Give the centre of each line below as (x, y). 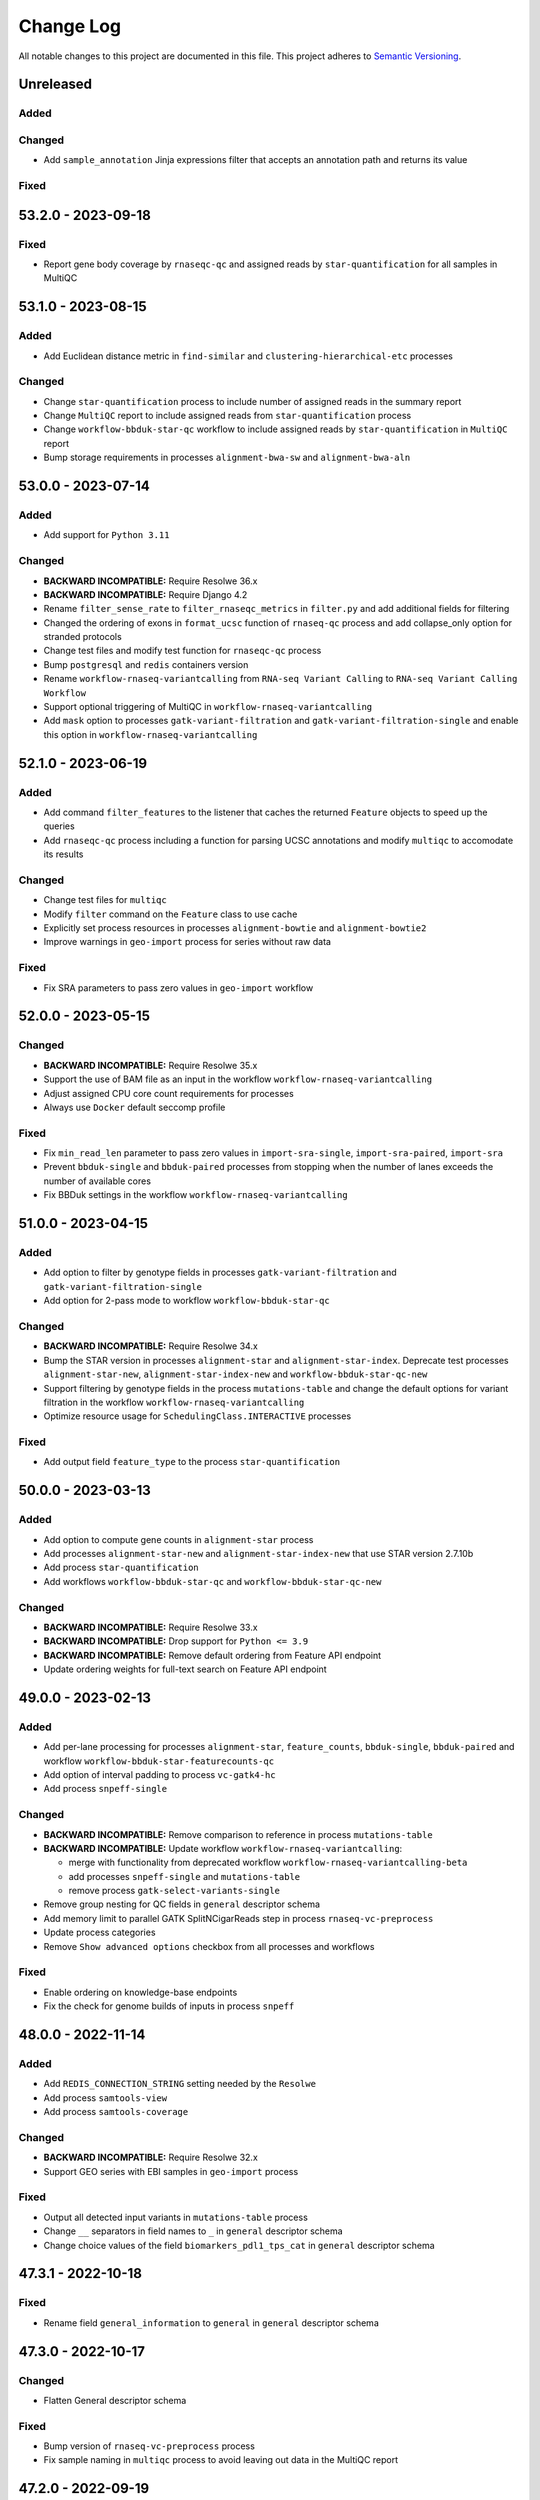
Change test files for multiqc (105, 900)
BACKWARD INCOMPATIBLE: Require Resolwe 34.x (151, 1346)
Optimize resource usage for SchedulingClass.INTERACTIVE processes (197, 1416)
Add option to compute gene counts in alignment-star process (178, 1539)
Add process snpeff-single (105, 1789)
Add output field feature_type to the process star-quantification (191, 1462)
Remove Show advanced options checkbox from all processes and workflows (209, 1946)
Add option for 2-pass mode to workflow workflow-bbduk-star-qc (186, 1301)
